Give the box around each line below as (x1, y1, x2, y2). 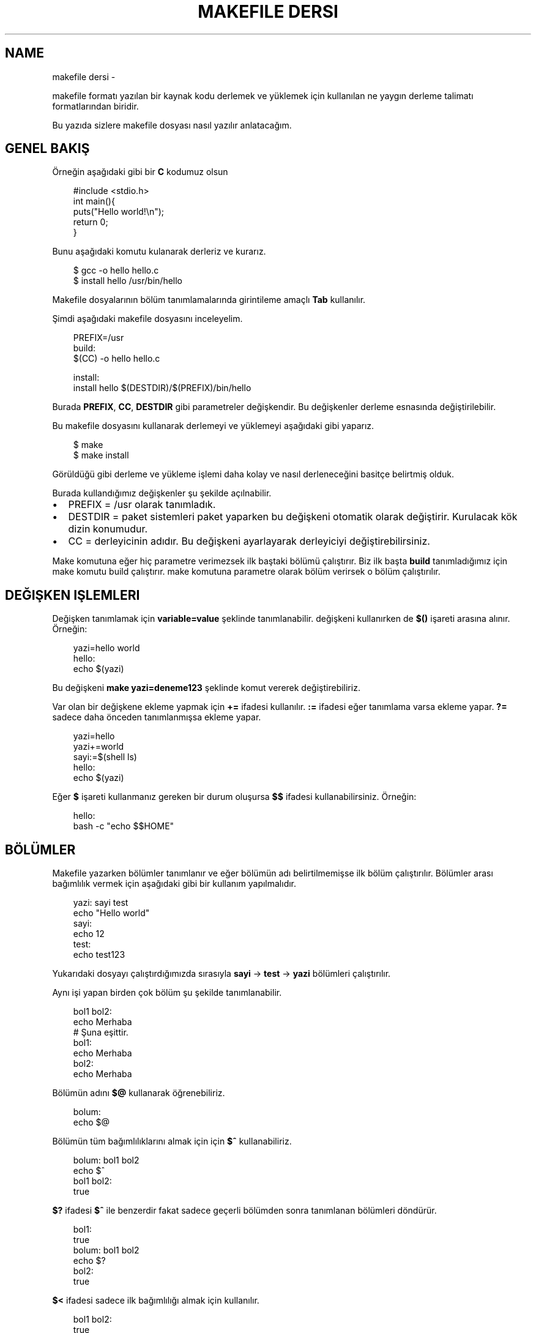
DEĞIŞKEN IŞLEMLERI (5, 587, 140, 603)
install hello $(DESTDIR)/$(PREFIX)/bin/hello (73, 383, 251, 394)
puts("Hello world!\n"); (73, 206, 165, 217)
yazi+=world (73, 741, 124, 752)
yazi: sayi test (73, 897, 128, 908)
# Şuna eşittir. (73, 1027, 128, 1038)
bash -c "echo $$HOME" (73, 821, 174, 832)
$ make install (73, 450, 129, 461)
